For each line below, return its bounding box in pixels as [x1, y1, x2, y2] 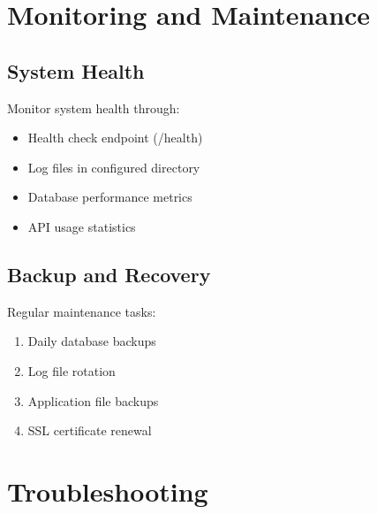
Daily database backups [27, 332, 156, 350]
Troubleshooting [7, 472, 208, 509]
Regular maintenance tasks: [7, 302, 156, 320]
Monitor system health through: [7, 98, 180, 117]
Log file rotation [27, 361, 116, 380]
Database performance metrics [27, 188, 192, 206]
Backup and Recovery [7, 260, 211, 288]
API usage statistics [27, 217, 136, 235]
